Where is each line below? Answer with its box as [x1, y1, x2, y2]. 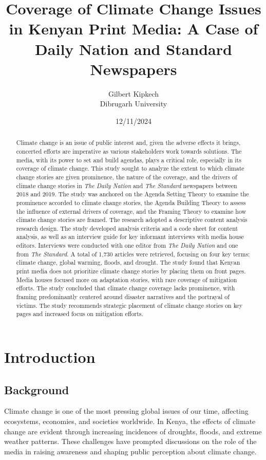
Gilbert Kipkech [108, 88, 159, 99]
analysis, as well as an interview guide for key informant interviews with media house [16, 232, 244, 241]
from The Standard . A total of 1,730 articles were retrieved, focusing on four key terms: [16, 249, 250, 258]
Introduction [4, 346, 96, 367]
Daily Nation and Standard [35, 38, 232, 59]
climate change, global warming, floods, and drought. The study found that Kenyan [16, 258, 240, 267]
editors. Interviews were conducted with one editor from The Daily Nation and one [16, 241, 238, 250]
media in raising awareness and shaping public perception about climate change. [4, 446, 257, 456]
